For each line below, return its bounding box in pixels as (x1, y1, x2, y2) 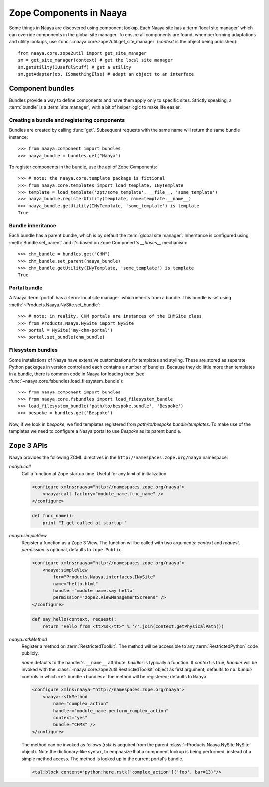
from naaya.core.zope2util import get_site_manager (18, 50, 147, 56)
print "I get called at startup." (42, 520, 127, 526)
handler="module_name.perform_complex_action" (53, 708, 169, 713)
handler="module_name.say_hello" (53, 588, 135, 593)
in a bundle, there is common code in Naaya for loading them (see (9, 371, 145, 377)
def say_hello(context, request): (32, 616, 117, 622)
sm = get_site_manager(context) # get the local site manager (18, 57, 173, 63)
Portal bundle (9, 284, 43, 291)
